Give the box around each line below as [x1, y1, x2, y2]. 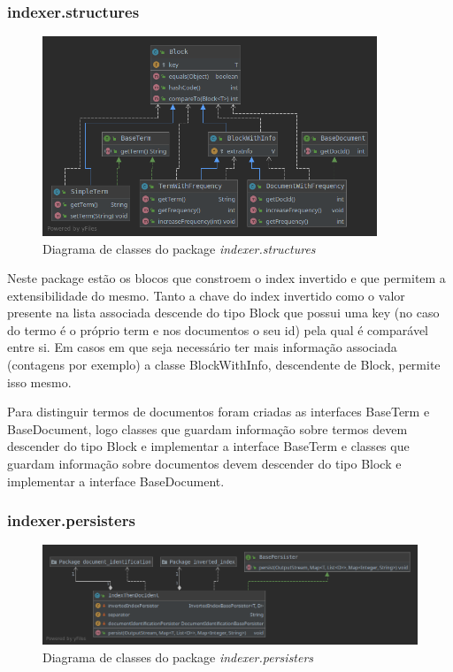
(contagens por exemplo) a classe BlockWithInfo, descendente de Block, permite [7, 355, 441, 374]
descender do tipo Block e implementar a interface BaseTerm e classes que [7, 437, 410, 455]
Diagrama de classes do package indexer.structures [42, 239, 316, 257]
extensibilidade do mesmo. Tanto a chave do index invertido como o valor [7, 286, 405, 304]
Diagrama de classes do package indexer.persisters [42, 647, 314, 666]
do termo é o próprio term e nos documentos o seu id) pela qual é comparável [7, 320, 428, 339]
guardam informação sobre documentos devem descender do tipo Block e [7, 454, 402, 473]
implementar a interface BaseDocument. [7, 471, 225, 490]
